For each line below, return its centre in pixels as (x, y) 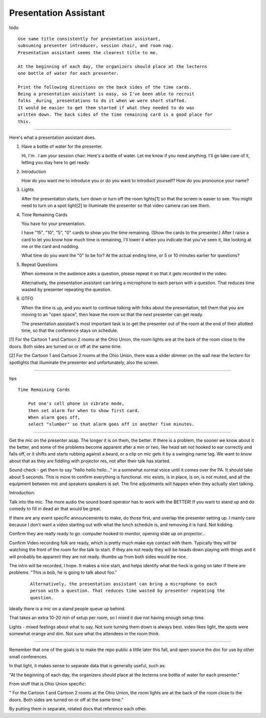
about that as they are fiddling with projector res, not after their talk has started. (90, 461)
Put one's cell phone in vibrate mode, (76, 404)
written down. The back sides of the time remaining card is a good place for (115, 115)
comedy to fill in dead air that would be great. (55, 509)
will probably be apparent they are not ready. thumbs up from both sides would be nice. (98, 556)
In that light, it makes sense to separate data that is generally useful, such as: (87, 666)
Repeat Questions (39, 264)
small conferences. (28, 656)
